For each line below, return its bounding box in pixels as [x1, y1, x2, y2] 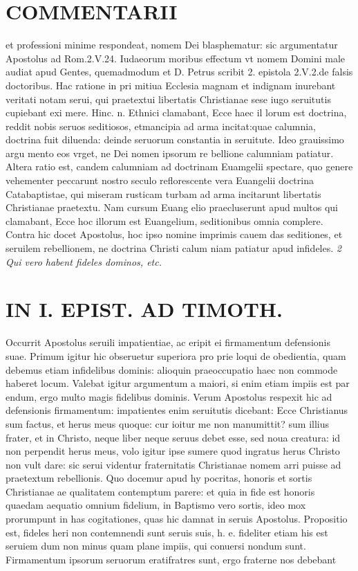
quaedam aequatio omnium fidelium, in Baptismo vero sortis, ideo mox [6, 498, 306, 512]
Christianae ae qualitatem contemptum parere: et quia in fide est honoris [6, 484, 315, 498]
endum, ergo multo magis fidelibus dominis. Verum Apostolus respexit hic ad [6, 389, 332, 404]
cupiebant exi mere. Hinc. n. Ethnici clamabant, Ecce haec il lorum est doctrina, [6, 105, 347, 120]
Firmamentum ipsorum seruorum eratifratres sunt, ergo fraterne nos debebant [6, 552, 337, 566]
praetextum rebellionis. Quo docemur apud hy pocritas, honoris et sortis [6, 471, 312, 485]
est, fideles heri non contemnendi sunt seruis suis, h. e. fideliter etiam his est [6, 525, 328, 539]
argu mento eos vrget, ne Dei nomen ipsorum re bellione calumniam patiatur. [6, 145, 334, 160]
